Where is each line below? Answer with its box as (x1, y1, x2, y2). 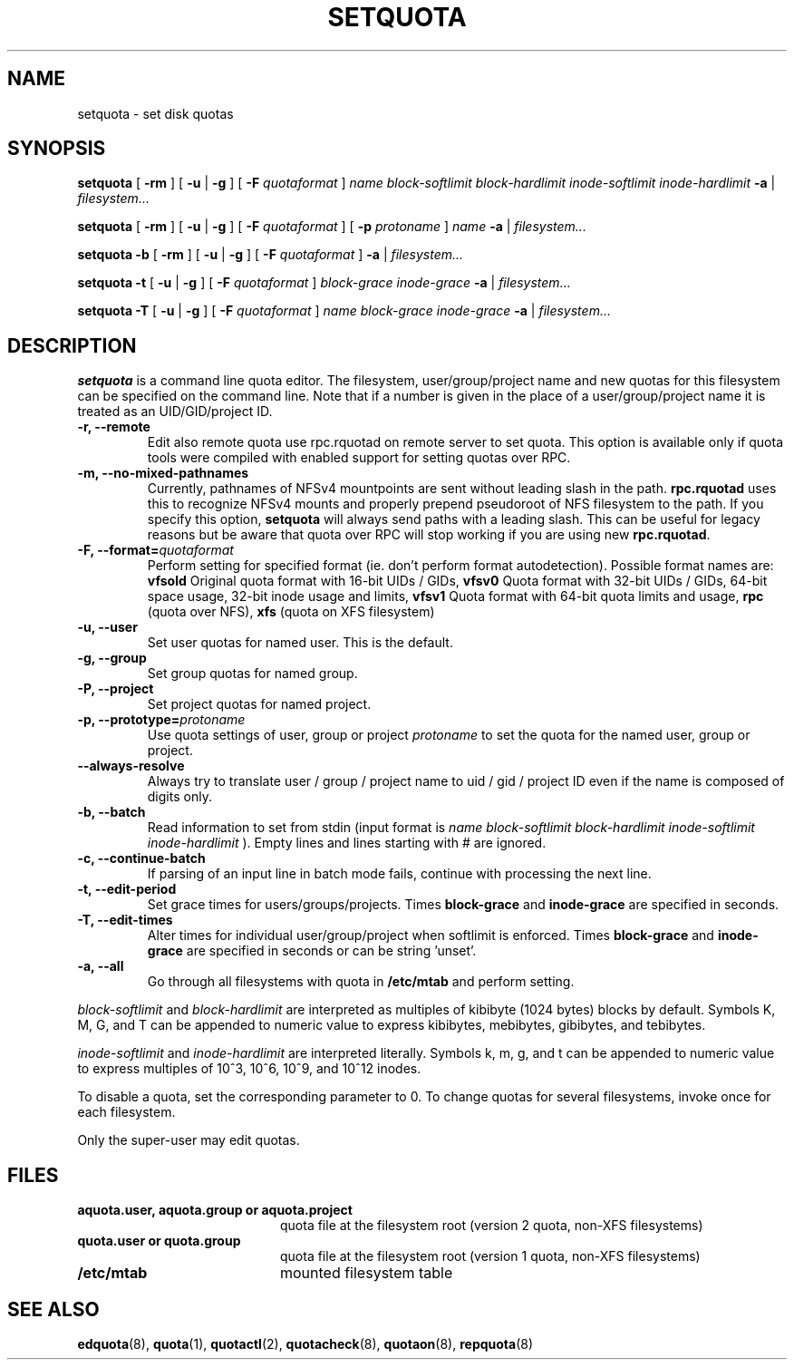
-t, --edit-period (77, 881, 177, 897)
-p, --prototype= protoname (77, 712, 246, 728)
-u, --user (77, 619, 138, 635)
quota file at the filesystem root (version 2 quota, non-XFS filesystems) (280, 1217, 703, 1234)
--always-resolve (77, 758, 185, 774)
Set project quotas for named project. (147, 696, 372, 713)
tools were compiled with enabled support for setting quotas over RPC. (147, 450, 571, 466)
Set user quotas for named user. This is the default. (147, 635, 453, 651)
